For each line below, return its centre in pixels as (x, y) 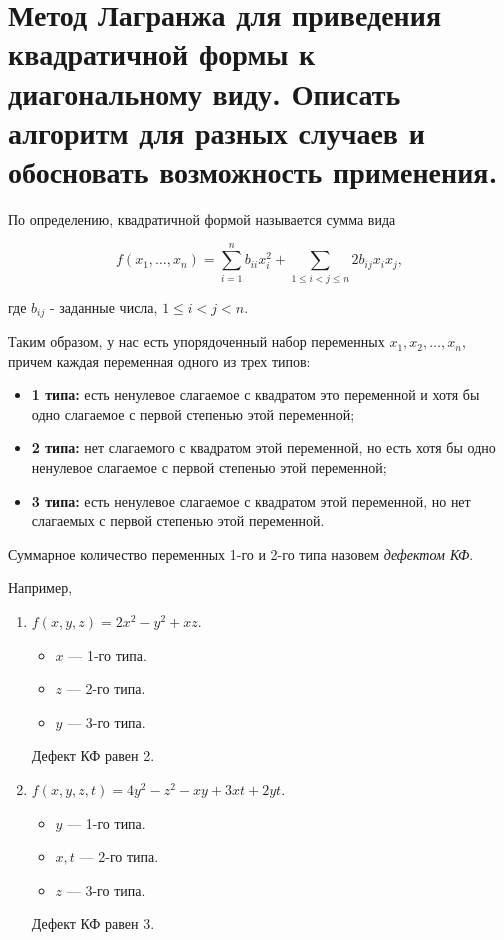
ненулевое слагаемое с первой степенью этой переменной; (209, 467)
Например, (40, 587)
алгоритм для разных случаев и (216, 131)
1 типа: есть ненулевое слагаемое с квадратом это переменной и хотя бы (255, 394)
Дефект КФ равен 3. (93, 923)
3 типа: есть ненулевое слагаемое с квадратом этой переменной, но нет (251, 500)
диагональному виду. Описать (204, 92)
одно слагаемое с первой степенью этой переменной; (193, 413)
